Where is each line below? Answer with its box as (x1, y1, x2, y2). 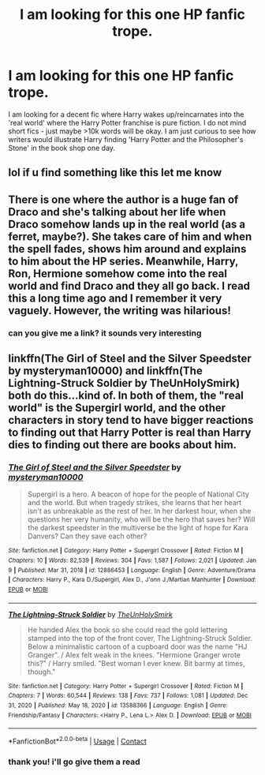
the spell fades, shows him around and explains (8, 242, 247, 256)
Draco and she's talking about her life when (8, 205, 226, 219)
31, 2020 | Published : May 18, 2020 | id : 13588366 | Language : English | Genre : (8, 701, 229, 709)
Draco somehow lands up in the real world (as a (8, 217, 246, 230)
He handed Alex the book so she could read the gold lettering (27, 625, 228, 635)
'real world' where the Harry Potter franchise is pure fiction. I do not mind (8, 118, 247, 127)
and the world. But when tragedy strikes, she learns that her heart (27, 498, 242, 507)
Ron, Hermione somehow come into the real (8, 267, 227, 280)
